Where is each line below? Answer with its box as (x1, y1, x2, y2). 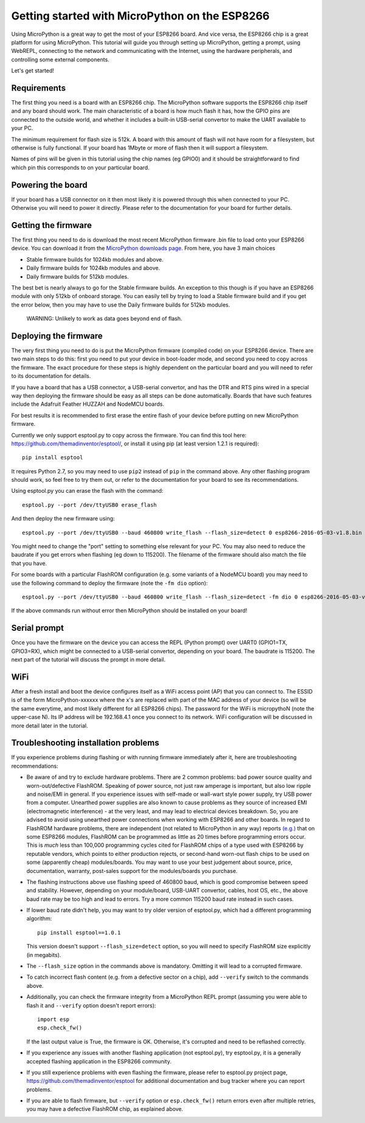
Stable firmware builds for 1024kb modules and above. (26, 256, 164, 263)
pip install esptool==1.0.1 (37, 929, 121, 936)
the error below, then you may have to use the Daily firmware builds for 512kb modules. (11, 301, 231, 308)
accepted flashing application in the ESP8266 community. (26, 1057, 172, 1065)
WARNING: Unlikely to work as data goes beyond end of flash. (26, 315, 182, 322)
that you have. (11, 560, 47, 567)
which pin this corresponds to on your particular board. (11, 164, 150, 171)
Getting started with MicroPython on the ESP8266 (11, 9, 270, 23)
